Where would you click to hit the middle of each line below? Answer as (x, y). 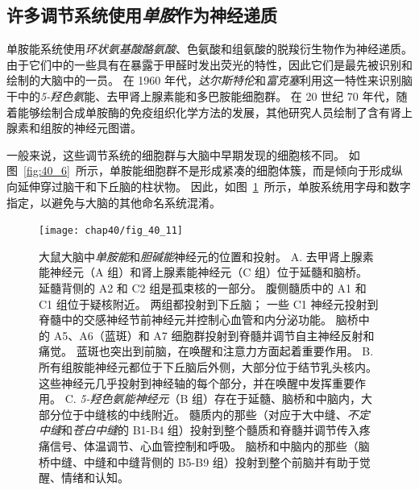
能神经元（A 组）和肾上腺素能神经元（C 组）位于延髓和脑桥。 (203, 272)
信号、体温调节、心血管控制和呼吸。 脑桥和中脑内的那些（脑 (209, 445)
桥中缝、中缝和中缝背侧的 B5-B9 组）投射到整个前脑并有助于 (199, 461)
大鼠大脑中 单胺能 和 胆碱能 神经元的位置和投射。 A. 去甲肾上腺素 (206, 256)
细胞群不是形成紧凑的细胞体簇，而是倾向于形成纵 (273, 170)
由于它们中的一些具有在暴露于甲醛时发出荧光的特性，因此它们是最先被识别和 (209, 64)
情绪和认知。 (95, 478)
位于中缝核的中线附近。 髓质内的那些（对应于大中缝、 (204, 414)
